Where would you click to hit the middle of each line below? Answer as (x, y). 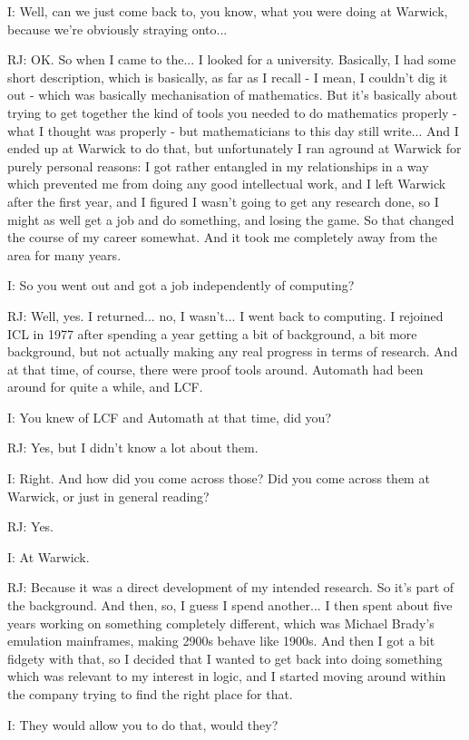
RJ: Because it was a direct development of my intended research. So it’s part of (231, 587)
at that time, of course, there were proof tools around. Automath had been (215, 369)
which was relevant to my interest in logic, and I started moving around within (227, 676)
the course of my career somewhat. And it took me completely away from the (222, 237)
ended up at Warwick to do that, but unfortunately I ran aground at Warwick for (234, 148)
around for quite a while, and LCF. (105, 387)
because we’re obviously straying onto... (117, 29)
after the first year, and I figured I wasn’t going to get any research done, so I (223, 201)
